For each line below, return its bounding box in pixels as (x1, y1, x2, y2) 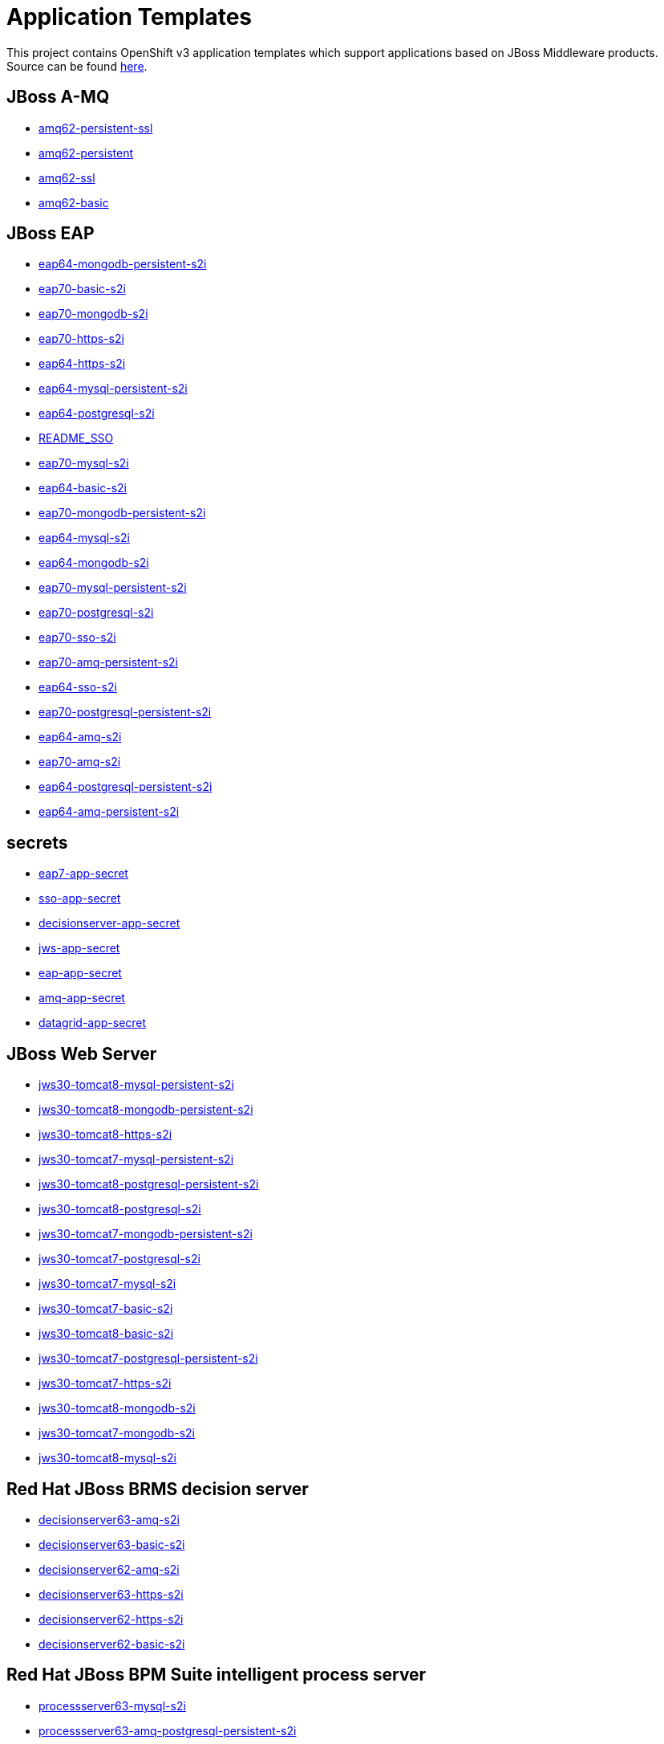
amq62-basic (38, 195, 109, 210)
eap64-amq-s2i (38, 730, 122, 744)
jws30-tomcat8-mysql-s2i (38, 1451, 176, 1465)
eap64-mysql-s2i (38, 531, 130, 545)
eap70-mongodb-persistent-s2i (38, 506, 206, 520)
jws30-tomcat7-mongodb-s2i (38, 1426, 196, 1440)
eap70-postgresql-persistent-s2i (38, 705, 212, 719)
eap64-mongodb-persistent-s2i (38, 257, 207, 271)
